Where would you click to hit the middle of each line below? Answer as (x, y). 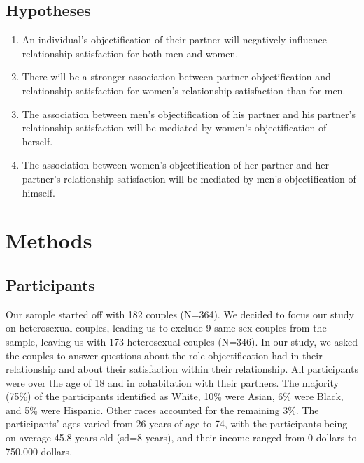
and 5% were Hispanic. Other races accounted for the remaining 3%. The (162, 409)
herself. (37, 141)
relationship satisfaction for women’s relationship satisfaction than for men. (184, 90)
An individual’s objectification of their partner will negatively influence (174, 40)
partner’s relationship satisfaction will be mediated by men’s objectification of (189, 178)
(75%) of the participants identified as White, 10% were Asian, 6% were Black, (175, 396)
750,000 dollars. (39, 451)
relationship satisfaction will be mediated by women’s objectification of (174, 128)
